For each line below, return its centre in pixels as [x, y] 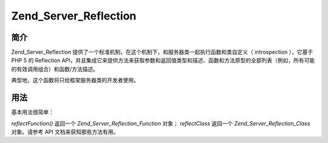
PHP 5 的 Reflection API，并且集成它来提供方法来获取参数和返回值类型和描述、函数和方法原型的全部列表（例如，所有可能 [163, 60]
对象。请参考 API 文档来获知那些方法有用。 [65, 131]
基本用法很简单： [32, 112]
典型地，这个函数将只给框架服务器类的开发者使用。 [75, 80]
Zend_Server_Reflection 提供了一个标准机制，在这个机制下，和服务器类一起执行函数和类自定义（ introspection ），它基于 [162, 52]
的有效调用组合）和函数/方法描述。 [55, 69]
